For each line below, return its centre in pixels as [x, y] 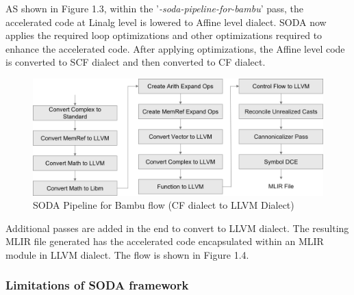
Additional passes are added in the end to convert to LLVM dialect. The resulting [177, 228]
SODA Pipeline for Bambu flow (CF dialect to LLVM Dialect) [164, 205]
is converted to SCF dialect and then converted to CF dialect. [136, 62]
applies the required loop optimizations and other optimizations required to [164, 35]
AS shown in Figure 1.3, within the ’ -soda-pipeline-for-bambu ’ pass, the [155, 8]
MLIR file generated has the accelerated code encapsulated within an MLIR [165, 241]
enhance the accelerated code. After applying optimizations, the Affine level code [175, 48]
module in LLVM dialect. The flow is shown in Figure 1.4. [127, 254]
